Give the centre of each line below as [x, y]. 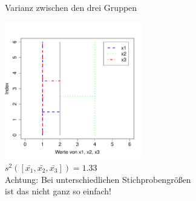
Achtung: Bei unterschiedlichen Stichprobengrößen [98, 179]
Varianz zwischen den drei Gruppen [71, 7]
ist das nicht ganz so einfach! [58, 191]
